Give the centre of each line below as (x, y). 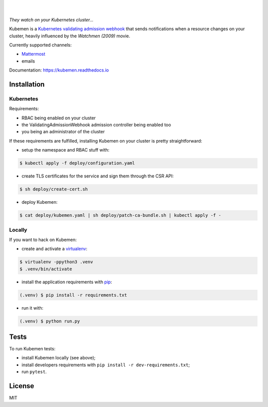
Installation (27, 84)
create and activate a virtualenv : (55, 249)
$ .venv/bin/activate (46, 269)
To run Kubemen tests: (32, 349)
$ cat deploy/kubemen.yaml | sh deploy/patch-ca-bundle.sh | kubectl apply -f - (120, 215)
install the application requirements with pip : (67, 282)
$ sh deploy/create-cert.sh (54, 189)
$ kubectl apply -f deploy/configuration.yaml (77, 163)
